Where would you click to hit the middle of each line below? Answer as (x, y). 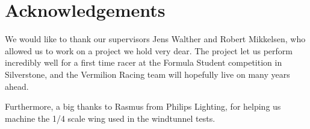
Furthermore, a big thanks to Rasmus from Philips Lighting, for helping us (143, 106)
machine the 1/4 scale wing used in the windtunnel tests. (110, 118)
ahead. (17, 86)
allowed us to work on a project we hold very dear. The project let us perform (149, 50)
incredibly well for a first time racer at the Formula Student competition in (144, 62)
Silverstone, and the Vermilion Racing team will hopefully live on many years (147, 74)
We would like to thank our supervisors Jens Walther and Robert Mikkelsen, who (155, 39)
